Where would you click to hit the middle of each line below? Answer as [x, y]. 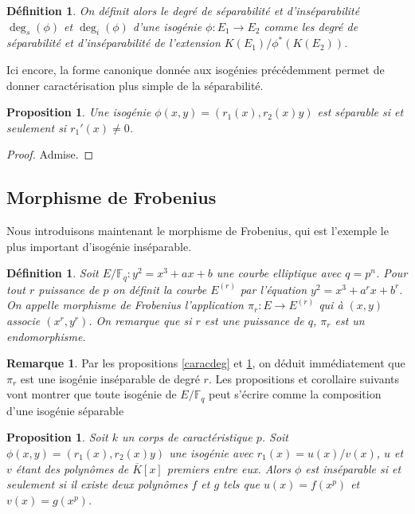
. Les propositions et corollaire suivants [303, 378]
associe [23, 320]
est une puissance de [254, 320]
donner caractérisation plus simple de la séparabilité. [135, 85]
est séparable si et [360, 112]
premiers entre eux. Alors [229, 468]
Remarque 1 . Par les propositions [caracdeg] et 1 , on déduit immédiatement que [206, 363]
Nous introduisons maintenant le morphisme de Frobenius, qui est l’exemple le [198, 231]
